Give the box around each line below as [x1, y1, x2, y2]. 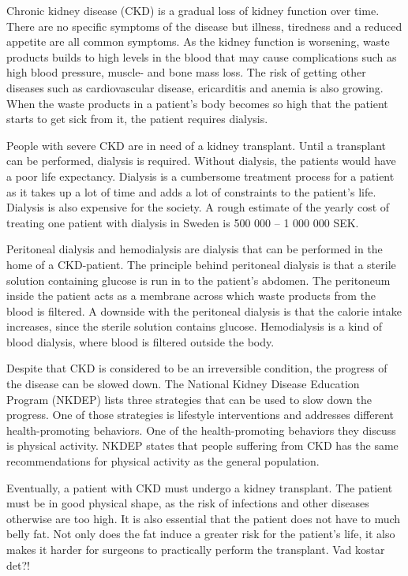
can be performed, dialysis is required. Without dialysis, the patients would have [6, 152, 396, 169]
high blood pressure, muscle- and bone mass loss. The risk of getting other [6, 64, 366, 80]
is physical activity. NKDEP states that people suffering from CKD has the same [6, 437, 399, 454]
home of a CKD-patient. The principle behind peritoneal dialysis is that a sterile [6, 256, 396, 272]
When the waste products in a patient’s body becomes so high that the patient [6, 95, 388, 111]
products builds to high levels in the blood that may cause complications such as [6, 48, 397, 65]
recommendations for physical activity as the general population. [6, 453, 320, 469]
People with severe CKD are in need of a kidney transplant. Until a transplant [6, 137, 387, 153]
